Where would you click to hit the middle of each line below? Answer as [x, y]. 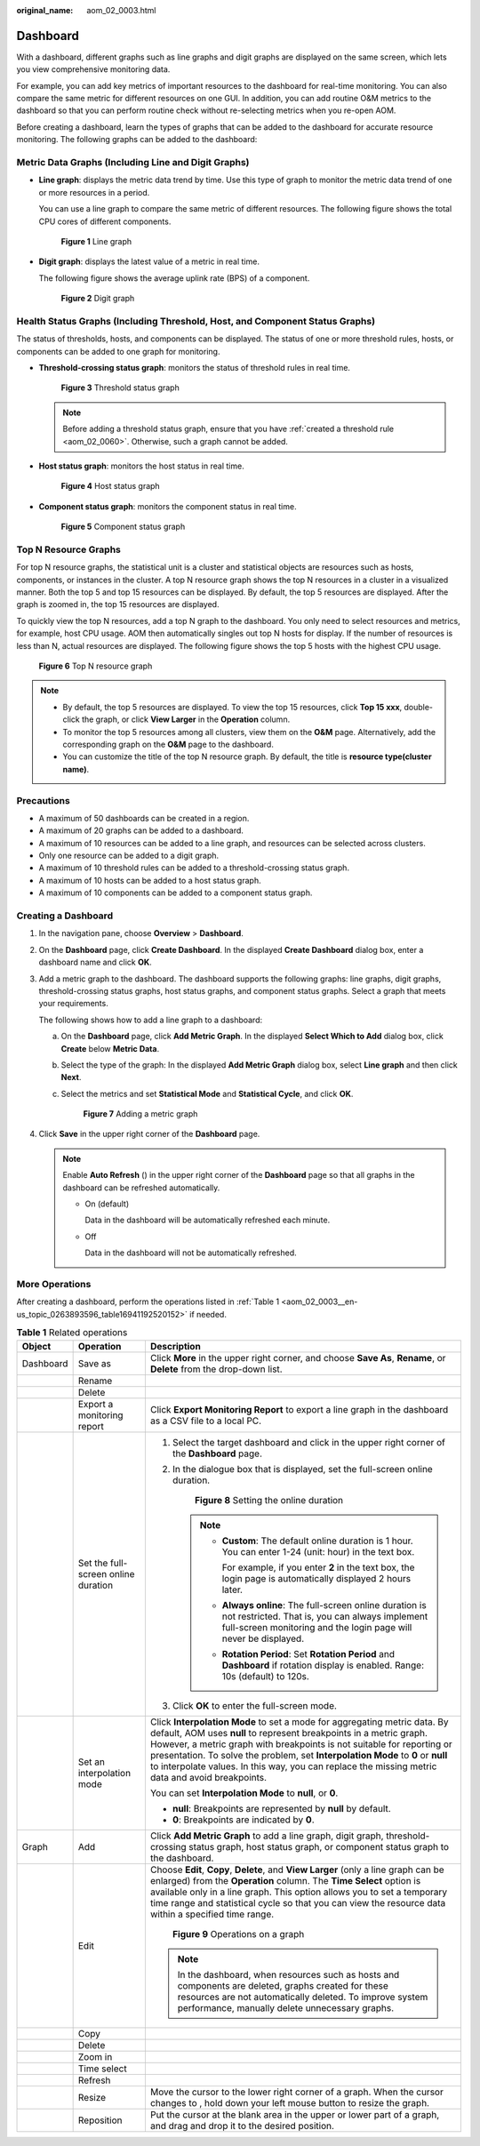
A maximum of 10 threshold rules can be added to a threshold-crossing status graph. [194, 868]
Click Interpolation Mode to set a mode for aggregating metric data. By [299, 1722]
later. [232, 1589]
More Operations [54, 1284]
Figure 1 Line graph [96, 241]
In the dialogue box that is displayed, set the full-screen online [302, 1469]
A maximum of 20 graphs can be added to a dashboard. [141, 830]
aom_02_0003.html [121, 10]
